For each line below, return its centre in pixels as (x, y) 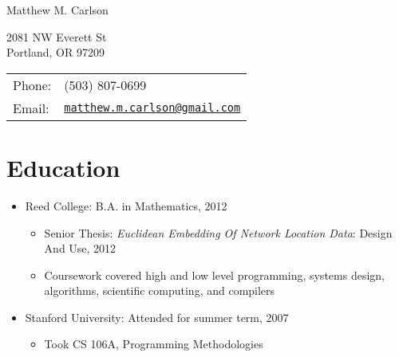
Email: (31, 108)
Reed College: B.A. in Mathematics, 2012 (126, 205)
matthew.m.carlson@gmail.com (152, 108)
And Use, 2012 (80, 248)
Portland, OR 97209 (55, 52)
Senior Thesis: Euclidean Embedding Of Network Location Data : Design (218, 232)
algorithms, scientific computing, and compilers (160, 290)
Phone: (32, 84)
